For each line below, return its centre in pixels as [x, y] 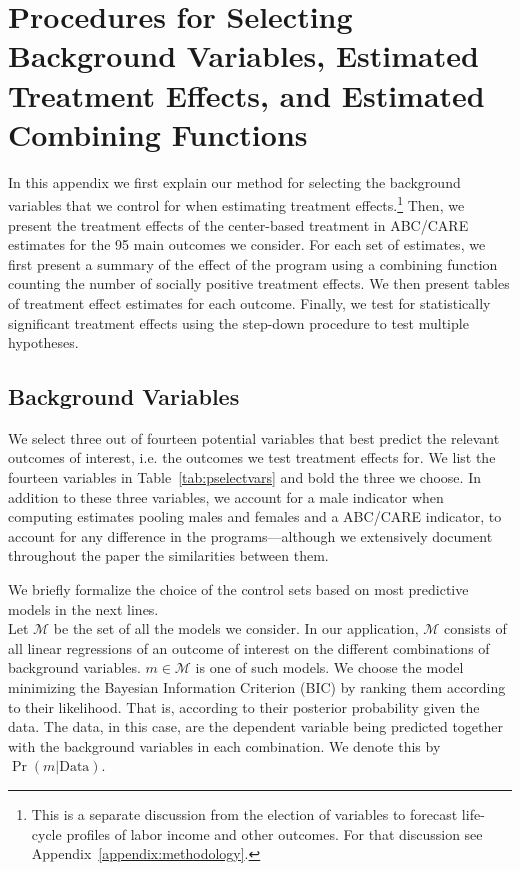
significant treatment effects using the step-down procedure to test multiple [238, 322]
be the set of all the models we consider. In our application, [236, 628]
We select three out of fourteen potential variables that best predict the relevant [254, 437]
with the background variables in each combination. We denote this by [224, 745]
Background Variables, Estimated [243, 55]
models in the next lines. [83, 608]
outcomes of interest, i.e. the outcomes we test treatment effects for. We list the [252, 457]
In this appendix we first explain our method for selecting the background [234, 181]
